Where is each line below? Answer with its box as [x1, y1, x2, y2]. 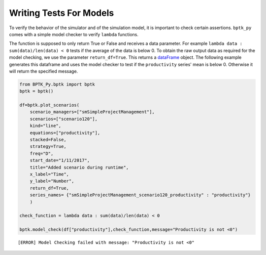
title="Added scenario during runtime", [30, 165, 129, 170]
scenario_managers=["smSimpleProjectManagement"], [30, 109, 155, 115]
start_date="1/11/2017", [30, 158, 90, 163]
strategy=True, [30, 144, 66, 149]
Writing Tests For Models [9, 7, 114, 18]
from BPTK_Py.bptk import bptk [19, 82, 96, 87]
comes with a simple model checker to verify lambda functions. [9, 31, 139, 37]
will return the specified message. [9, 68, 78, 74]
